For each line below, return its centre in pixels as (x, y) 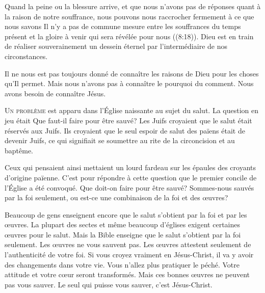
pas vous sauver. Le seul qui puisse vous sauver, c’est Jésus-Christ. (109, 284)
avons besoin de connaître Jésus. (55, 93)
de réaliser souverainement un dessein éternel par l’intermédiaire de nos (116, 46)
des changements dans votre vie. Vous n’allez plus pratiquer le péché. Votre (122, 264)
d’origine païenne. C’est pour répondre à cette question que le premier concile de (131, 177)
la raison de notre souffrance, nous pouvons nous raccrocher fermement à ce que (129, 16)
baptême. (19, 150)
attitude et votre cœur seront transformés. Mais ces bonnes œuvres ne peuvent (127, 274)
